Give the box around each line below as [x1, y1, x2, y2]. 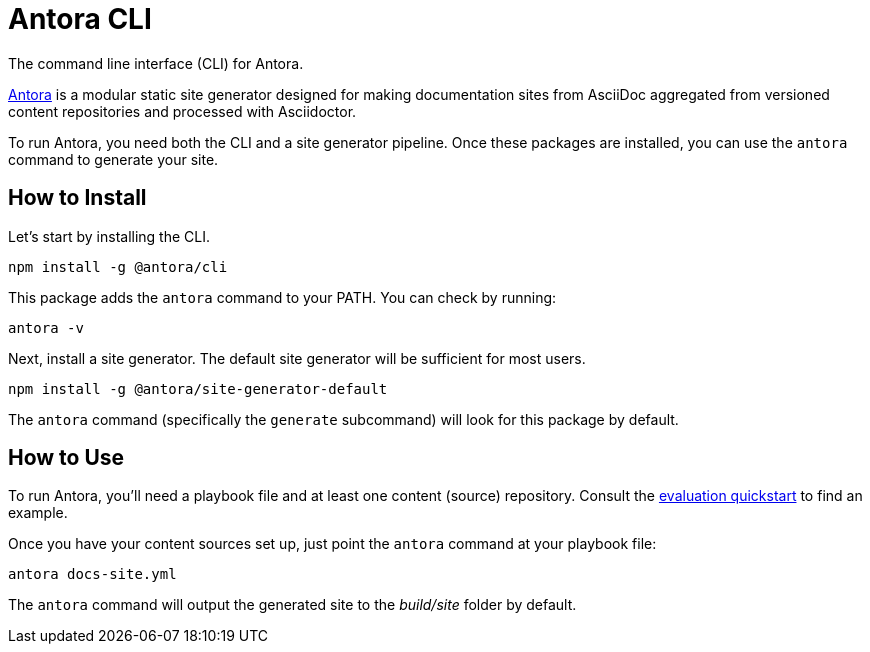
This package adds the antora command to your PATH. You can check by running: [8, 288, 557, 306]
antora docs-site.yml [8, 566, 177, 583]
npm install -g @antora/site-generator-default [8, 380, 388, 397]
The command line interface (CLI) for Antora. [8, 54, 304, 72]
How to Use [8, 445, 125, 471]
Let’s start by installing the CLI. [8, 227, 210, 245]
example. [8, 504, 68, 522]
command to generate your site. [8, 150, 219, 168]
